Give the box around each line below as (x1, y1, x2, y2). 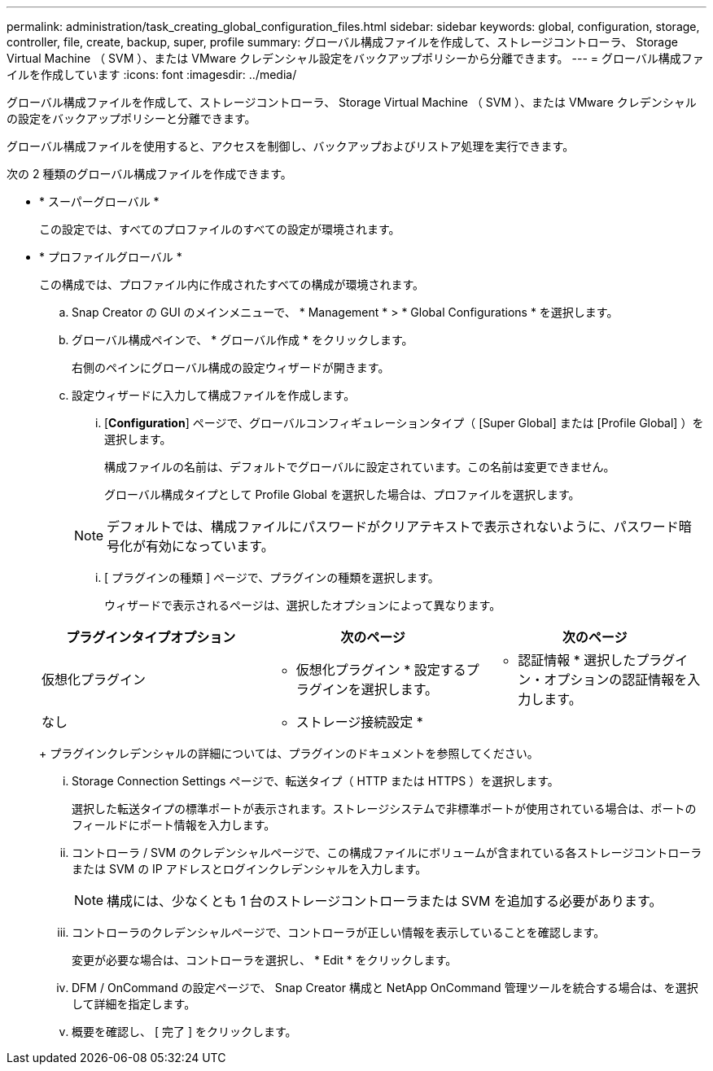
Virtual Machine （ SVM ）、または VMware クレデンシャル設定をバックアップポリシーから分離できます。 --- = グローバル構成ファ (7, 51, 704, 65)
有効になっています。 (146, 538, 274, 554)
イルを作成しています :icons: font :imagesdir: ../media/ (7, 68, 297, 81)
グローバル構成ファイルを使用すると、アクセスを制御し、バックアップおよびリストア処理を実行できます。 (7, 139, 575, 153)
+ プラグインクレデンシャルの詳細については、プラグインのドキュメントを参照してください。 (39, 746, 539, 760)
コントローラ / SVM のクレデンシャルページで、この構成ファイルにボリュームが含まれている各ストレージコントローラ (72, 846, 702, 859)
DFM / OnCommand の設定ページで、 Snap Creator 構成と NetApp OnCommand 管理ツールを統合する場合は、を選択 (72, 981, 698, 994)
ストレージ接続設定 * (295, 714, 423, 730)
